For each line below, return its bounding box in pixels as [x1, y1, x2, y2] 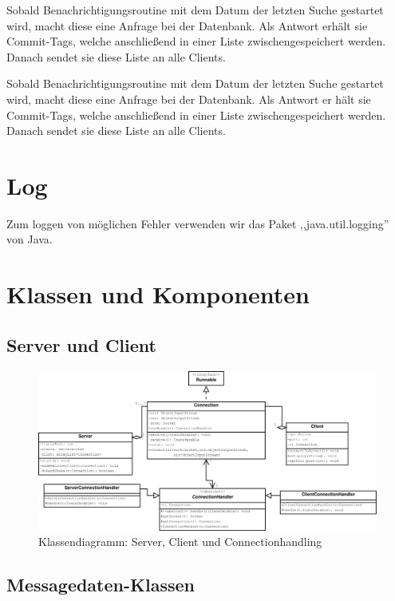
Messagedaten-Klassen [6, 572, 195, 597]
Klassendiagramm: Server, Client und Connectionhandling [38, 533, 322, 550]
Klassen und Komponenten [6, 278, 310, 310]
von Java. [6, 231, 53, 247]
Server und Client [6, 332, 156, 357]
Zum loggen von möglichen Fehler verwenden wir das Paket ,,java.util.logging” [6, 215, 389, 231]
